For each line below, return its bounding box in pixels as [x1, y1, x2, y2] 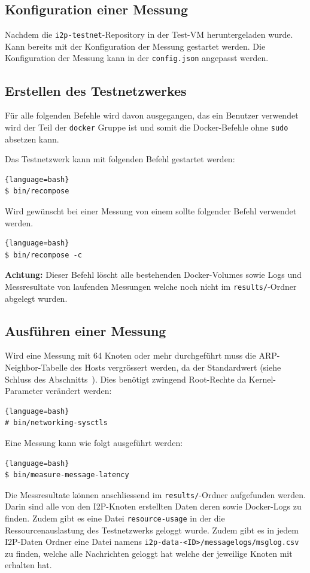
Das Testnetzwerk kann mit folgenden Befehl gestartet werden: [5, 153, 235, 165]
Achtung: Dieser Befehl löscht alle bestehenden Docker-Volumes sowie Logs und [5, 268, 302, 281]
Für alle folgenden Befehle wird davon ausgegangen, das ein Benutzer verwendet [5, 109, 299, 122]
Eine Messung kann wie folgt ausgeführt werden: [5, 436, 183, 448]
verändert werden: [45, 384, 112, 397]
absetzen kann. [5, 132, 59, 145]
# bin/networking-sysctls [5, 419, 108, 428]
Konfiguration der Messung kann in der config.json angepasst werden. [5, 51, 269, 64]
